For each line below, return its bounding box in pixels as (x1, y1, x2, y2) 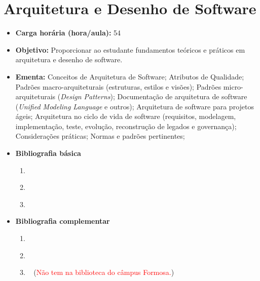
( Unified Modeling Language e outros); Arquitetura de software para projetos (15, 101, 254, 111)
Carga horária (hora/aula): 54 (15, 27, 121, 38)
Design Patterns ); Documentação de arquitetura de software (60, 91, 247, 102)
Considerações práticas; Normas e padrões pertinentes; (15, 131, 185, 141)
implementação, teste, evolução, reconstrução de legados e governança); (15, 121, 237, 131)
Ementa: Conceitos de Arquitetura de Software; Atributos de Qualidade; (15, 71, 244, 82)
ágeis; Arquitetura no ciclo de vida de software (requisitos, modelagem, (15, 111, 236, 122)
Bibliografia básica (15, 148, 81, 158)
